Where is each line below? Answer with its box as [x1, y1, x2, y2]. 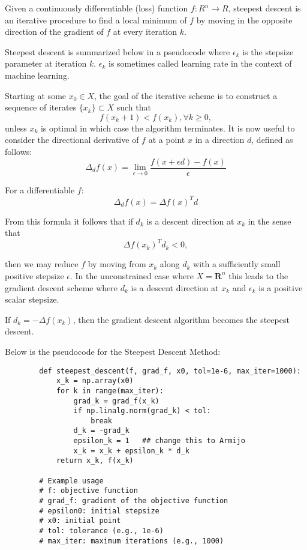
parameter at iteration [5, 57, 87, 70]
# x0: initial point [39, 516, 121, 525]
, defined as [251, 133, 293, 146]
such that [116, 101, 151, 113]
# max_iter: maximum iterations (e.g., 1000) [39, 536, 224, 545]
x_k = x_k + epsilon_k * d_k [73, 446, 189, 455]
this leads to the [228, 269, 288, 282]
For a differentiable [5, 183, 75, 196]
